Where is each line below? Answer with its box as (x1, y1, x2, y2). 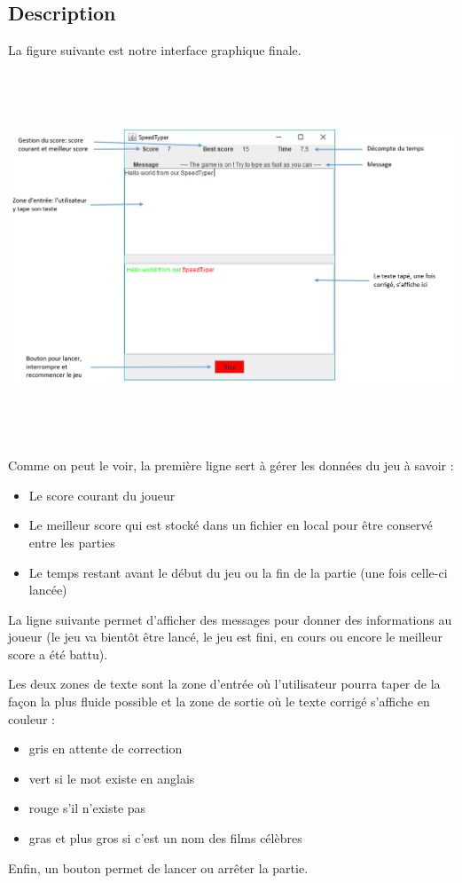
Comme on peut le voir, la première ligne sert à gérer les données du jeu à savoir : (8, 456, 454, 475)
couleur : (8, 709, 55, 728)
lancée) (28, 580, 67, 599)
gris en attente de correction (28, 739, 183, 758)
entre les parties (28, 532, 115, 551)
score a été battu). (8, 644, 108, 663)
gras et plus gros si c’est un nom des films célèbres (28, 829, 302, 848)
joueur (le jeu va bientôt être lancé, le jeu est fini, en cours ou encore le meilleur (8, 627, 442, 646)
